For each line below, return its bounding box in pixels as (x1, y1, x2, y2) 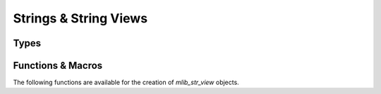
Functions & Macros (13, 60, 103, 72)
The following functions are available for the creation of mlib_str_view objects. (13, 78, 239, 87)
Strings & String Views (13, 11, 148, 26)
